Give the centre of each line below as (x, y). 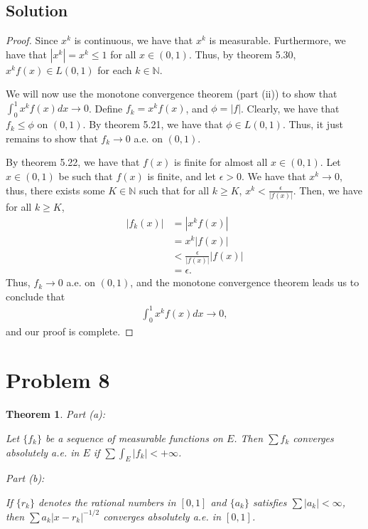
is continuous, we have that (134, 40)
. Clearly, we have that (290, 108)
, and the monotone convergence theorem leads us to (245, 282)
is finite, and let (182, 176)
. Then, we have (328, 190)
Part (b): (25, 478)
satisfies (270, 502)
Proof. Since (32, 40)
